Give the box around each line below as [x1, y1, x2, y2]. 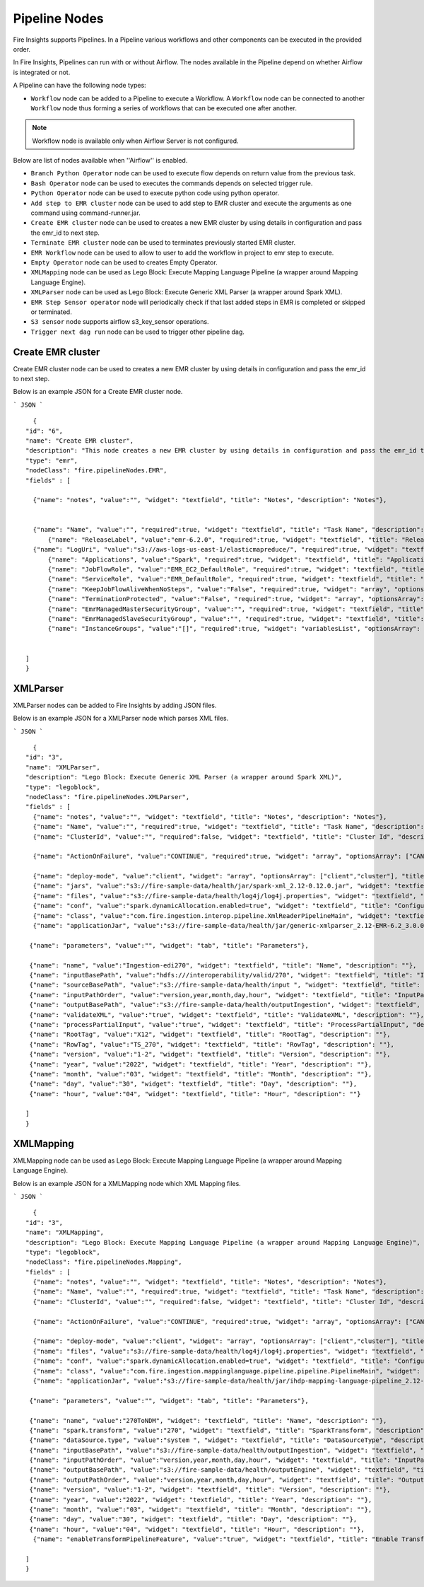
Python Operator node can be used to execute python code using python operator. [30, 189, 279, 197]
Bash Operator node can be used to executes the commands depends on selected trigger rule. [30, 179, 313, 187]
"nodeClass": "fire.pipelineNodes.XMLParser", [25, 793, 190, 801]
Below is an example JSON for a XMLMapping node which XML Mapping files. [13, 1179, 242, 1187]
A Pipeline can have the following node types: [13, 81, 146, 90]
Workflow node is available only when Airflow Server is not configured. [32, 136, 240, 145]
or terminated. [30, 308, 72, 316]
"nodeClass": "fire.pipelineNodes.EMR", [25, 467, 167, 475]
